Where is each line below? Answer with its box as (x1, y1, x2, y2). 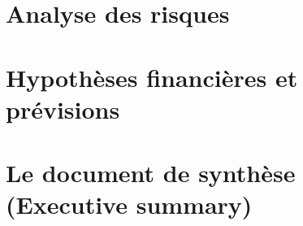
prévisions (6, 92, 120, 125)
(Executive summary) (6, 188, 253, 221)
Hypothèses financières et (6, 60, 298, 93)
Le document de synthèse (6, 156, 296, 189)
